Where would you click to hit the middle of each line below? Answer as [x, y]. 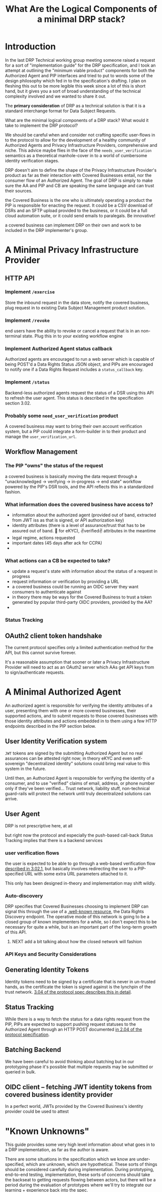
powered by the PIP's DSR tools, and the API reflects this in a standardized [79, 487]
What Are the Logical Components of [81, 9]
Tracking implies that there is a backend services [54, 840]
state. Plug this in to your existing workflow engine [73, 336]
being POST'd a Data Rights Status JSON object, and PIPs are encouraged [79, 364]
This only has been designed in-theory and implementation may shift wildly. [81, 883]
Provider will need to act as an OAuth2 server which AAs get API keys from [80, 667]
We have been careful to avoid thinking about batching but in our [70, 1061]
